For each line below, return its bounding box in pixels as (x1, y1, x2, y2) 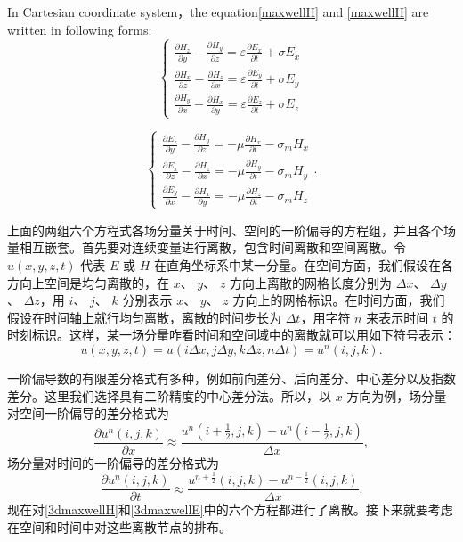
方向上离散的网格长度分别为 (230, 273, 393, 292)
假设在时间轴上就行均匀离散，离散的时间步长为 (7, 308, 281, 326)
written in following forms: (7, 20, 152, 38)
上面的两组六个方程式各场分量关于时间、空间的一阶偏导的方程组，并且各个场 (7, 220, 456, 239)
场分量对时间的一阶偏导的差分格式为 (7, 453, 219, 472)
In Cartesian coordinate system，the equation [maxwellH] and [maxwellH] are (7, 3, 429, 21)
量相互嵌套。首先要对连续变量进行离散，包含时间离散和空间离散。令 (7, 238, 406, 257)
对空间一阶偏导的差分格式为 (7, 404, 169, 423)
